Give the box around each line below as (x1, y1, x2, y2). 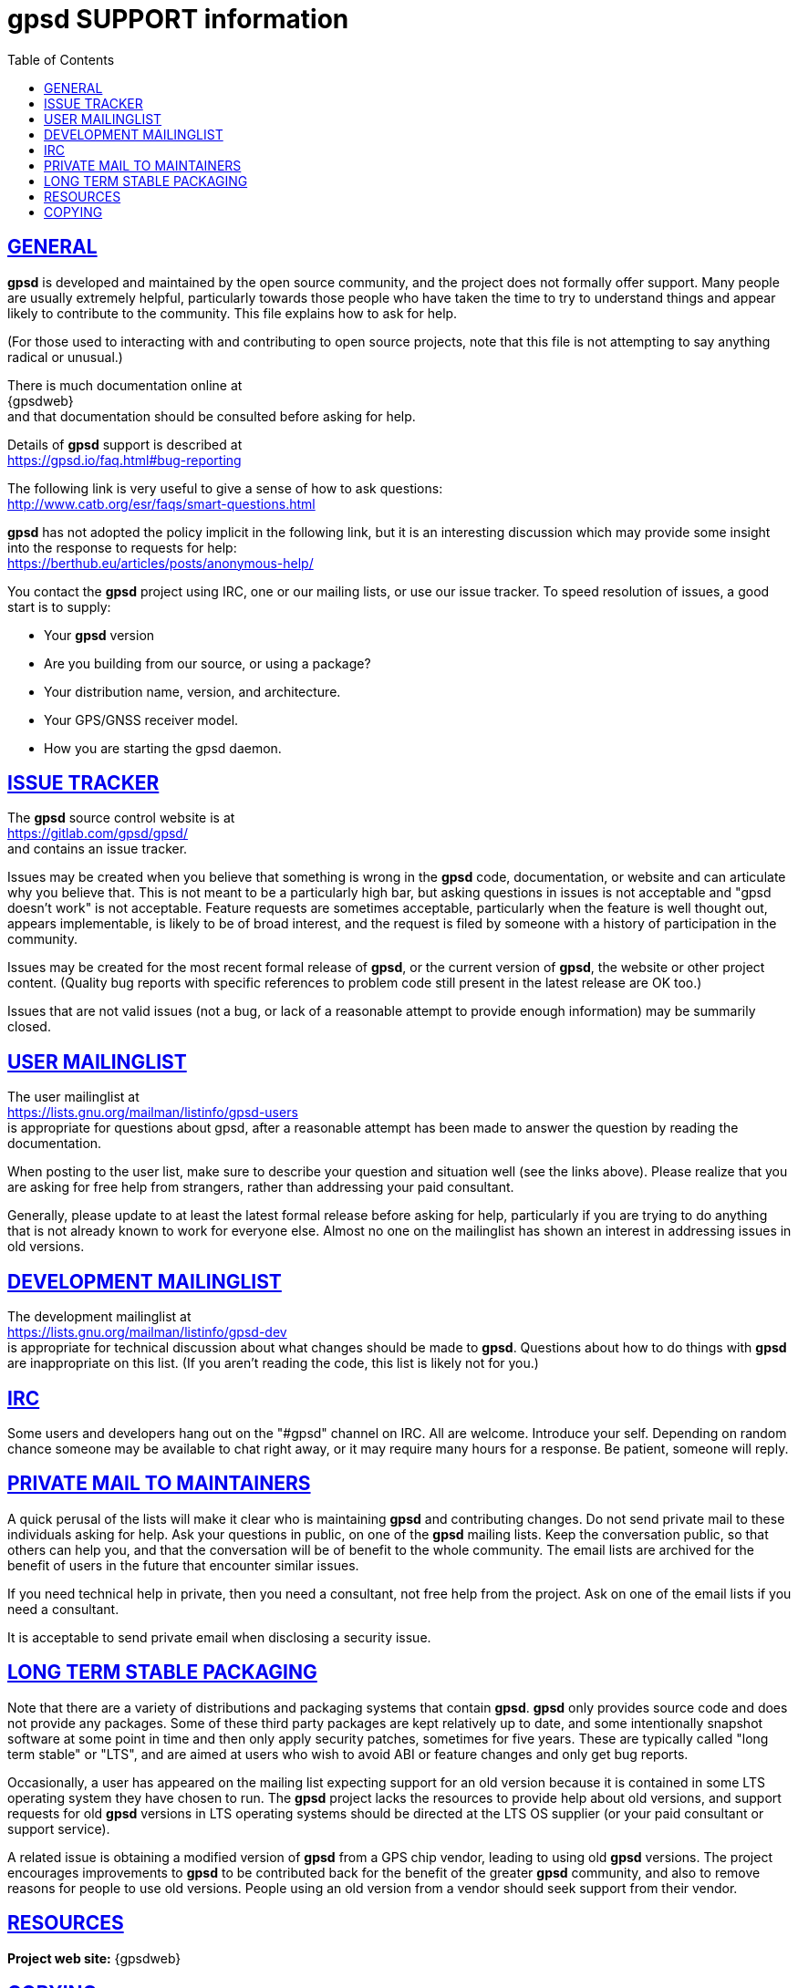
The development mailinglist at (7, 1309, 192, 1325)
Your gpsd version (44, 626, 155, 643)
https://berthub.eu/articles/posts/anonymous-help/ (7, 554, 314, 571)
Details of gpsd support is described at (7, 436, 243, 452)
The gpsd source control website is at (7, 810, 235, 826)
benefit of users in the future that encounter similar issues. (7, 1557, 359, 1573)
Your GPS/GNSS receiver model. (44, 711, 239, 728)
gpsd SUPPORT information (7, 4, 349, 35)
